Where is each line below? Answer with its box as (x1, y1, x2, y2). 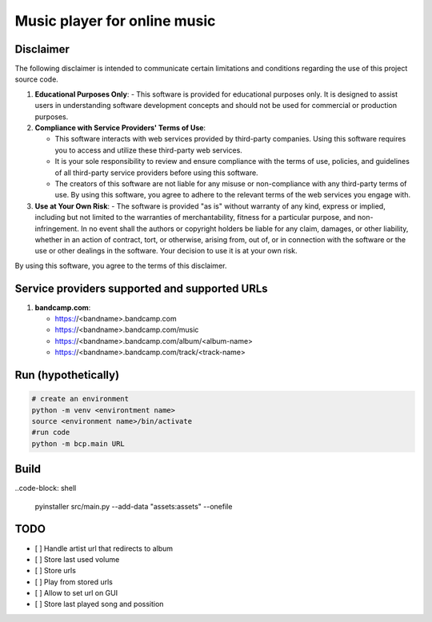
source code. (14, 74, 59, 84)
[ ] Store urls (34, 566, 76, 576)
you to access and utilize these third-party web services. (54, 145, 243, 155)
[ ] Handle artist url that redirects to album (34, 544, 174, 553)
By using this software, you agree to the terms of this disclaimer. (14, 261, 227, 270)
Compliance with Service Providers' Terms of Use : (34, 123, 206, 133)
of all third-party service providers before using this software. (54, 168, 259, 177)
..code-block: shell (14, 484, 77, 493)
